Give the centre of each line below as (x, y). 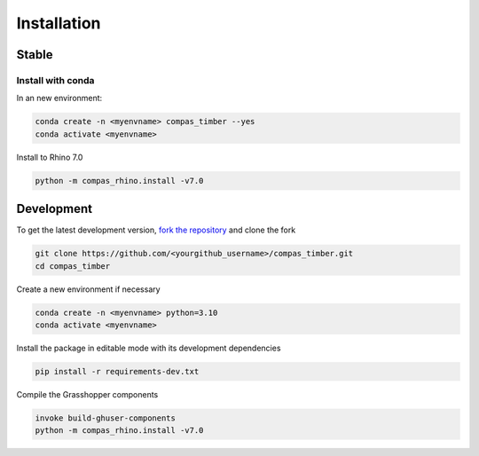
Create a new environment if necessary (88, 289)
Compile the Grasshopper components (87, 394)
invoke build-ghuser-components (106, 418)
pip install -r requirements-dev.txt (117, 371)
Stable (35, 55)
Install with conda (55, 80)
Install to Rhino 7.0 (50, 157)
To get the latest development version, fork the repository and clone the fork (156, 230)
